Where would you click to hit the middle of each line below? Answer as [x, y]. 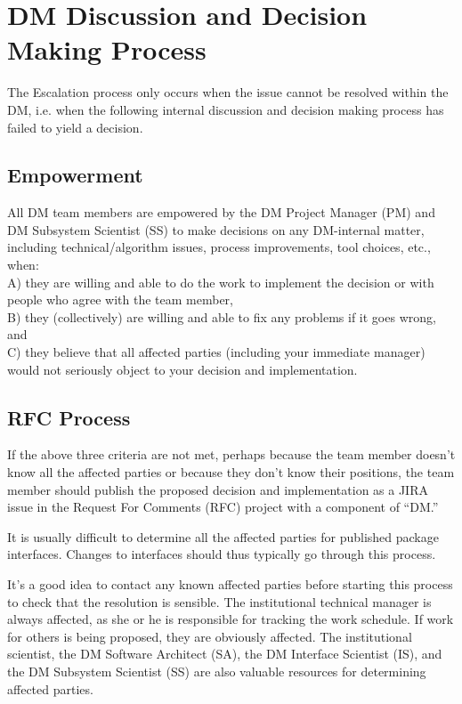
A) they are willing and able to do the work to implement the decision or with [221, 282]
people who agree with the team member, [120, 299]
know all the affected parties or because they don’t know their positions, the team [231, 472]
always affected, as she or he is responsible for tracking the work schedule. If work [231, 619]
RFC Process [69, 417]
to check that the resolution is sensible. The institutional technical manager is [219, 601]
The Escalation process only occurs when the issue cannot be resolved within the [228, 92]
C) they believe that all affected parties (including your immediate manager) [216, 352]
